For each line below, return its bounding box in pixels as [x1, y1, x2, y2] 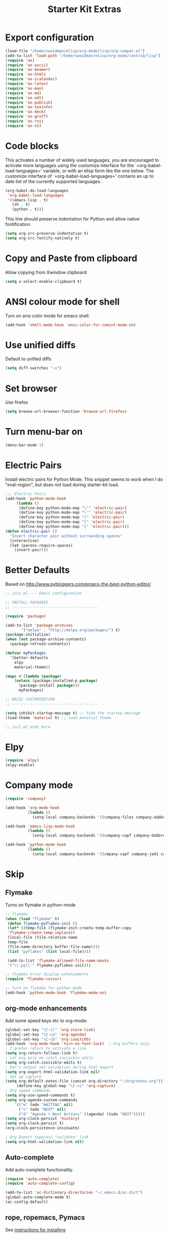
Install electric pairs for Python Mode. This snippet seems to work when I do [5, 476, 163, 482]
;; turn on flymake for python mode [5, 985, 82, 991]
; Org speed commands [5, 1088, 51, 1093]
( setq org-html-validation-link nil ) [5, 1139, 84, 1144]
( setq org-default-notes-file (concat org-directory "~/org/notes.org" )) [5, 1078, 163, 1084]
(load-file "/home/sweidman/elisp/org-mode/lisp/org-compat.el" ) [5, 48, 145, 53]
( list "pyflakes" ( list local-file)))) [7, 949, 92, 954]
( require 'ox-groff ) [5, 114, 49, 119]
